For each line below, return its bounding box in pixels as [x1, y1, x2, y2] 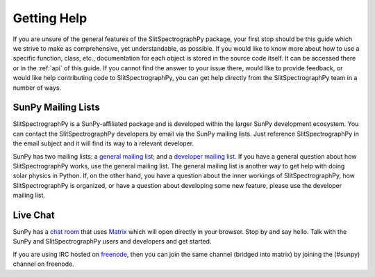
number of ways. [12, 84, 62, 92]
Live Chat [12, 209, 55, 221]
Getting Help [12, 10, 87, 26]
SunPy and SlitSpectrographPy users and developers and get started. [12, 237, 212, 246]
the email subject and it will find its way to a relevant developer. [12, 139, 194, 148]
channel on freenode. [12, 260, 74, 268]
